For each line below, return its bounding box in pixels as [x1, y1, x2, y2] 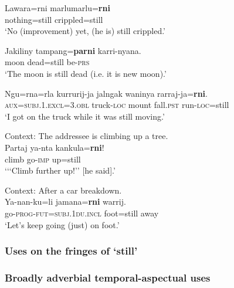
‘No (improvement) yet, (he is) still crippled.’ [5, 25, 166, 37]
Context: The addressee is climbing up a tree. [5, 130, 168, 142]
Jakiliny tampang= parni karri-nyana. [5, 44, 141, 56]
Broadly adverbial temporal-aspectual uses [5, 270, 211, 284]
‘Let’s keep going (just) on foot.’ [5, 218, 120, 231]
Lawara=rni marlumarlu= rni [5, 2, 110, 13]
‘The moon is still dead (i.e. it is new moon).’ [5, 67, 167, 79]
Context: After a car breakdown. [5, 184, 122, 196]
